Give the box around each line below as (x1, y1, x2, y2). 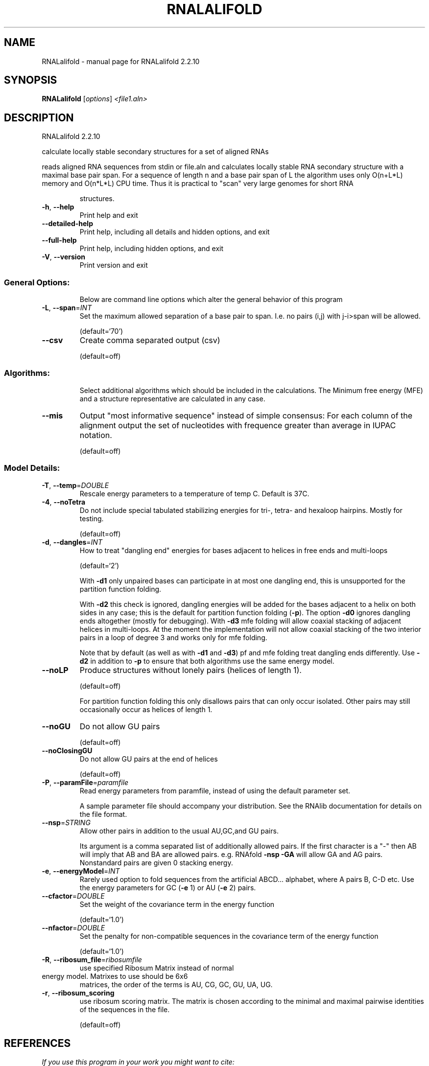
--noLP (42, 665, 69, 675)
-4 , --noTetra (42, 497, 86, 506)
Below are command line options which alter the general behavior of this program (79, 295, 343, 304)
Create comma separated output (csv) (79, 335, 220, 346)
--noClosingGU (42, 746, 93, 755)
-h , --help (42, 203, 74, 211)
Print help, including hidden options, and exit (79, 244, 224, 253)
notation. (79, 430, 112, 440)
